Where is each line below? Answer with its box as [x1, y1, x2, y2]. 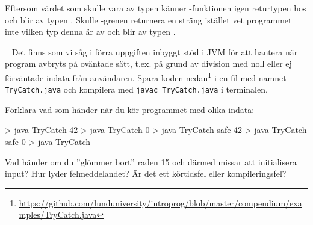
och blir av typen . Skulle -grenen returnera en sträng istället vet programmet [5, 13, 292, 26]
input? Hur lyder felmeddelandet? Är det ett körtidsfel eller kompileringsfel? [5, 167, 287, 180]
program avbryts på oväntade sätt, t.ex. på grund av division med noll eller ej [5, 57, 292, 70]
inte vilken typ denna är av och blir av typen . [5, 25, 176, 38]
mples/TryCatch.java [19, 208, 97, 221]
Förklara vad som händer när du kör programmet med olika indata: [5, 103, 255, 116]
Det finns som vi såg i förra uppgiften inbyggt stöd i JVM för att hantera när [11, 45, 298, 58]
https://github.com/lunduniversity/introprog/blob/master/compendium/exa [19, 196, 302, 209]
